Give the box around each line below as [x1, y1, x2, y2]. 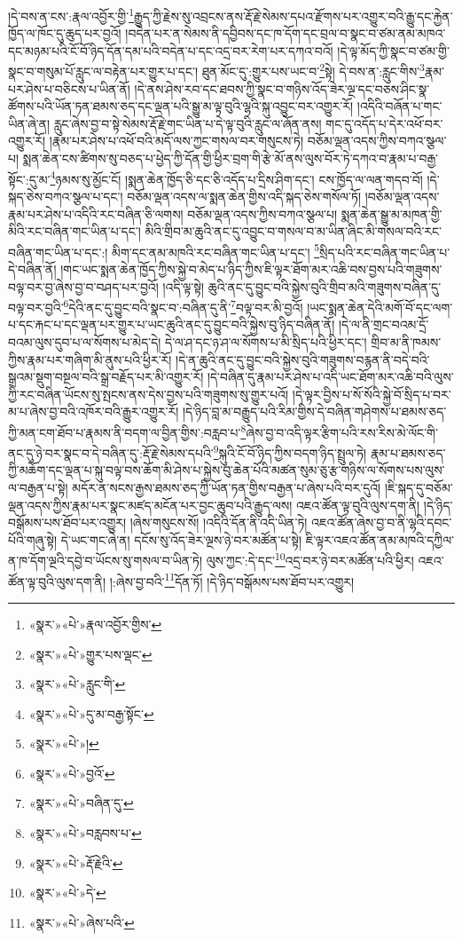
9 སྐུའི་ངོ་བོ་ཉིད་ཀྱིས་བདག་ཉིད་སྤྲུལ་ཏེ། [213, 441, 367, 462]
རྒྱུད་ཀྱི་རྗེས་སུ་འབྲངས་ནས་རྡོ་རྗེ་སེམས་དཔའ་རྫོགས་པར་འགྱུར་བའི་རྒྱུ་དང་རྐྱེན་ [134, 6, 453, 25]
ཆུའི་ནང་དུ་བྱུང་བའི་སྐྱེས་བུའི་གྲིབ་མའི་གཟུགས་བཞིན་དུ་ [208, 277, 442, 296]
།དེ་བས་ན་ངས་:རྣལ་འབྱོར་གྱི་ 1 [8, 4, 134, 25]
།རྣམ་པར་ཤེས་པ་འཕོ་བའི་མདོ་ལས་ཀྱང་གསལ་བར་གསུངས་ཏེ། [49, 131, 304, 150]
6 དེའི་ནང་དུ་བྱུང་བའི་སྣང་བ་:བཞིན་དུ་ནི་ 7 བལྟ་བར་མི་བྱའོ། [63, 296, 303, 316]
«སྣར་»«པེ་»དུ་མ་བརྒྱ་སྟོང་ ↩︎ [28, 704, 154, 723]
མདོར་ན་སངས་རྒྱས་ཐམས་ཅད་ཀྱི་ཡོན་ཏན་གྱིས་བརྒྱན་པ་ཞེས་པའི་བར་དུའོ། [72, 478, 381, 497]
